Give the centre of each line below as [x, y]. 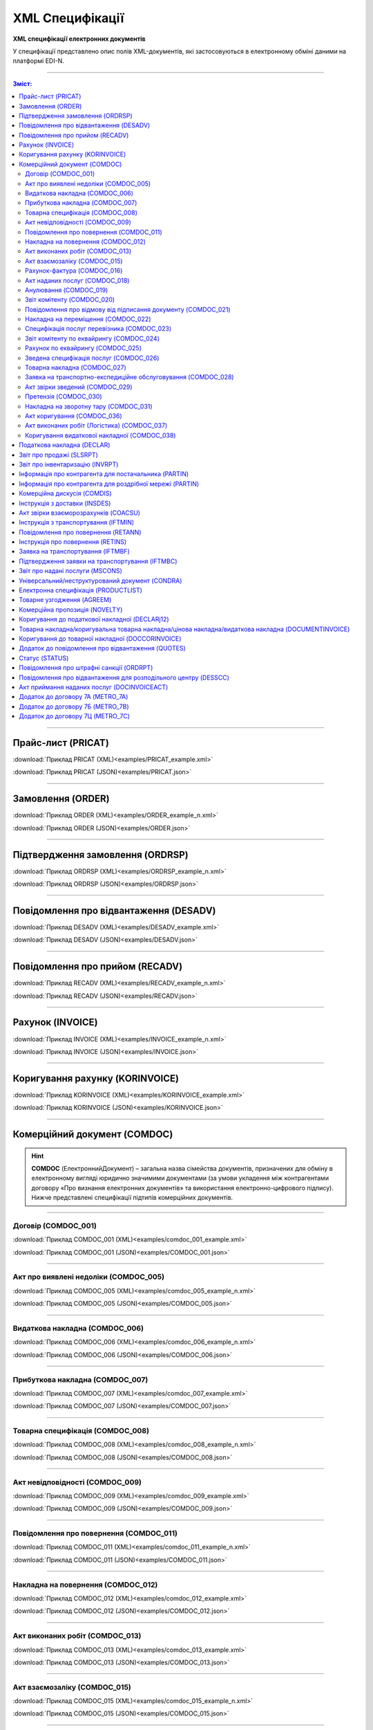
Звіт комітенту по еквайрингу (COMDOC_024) [93, 338]
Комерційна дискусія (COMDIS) [65, 493]
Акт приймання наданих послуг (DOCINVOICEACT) [94, 687]
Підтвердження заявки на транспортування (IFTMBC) [98, 561]
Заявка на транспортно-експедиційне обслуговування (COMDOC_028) [130, 377]
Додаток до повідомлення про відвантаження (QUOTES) [102, 648]
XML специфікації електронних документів [79, 39]
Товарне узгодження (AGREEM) [65, 600]
